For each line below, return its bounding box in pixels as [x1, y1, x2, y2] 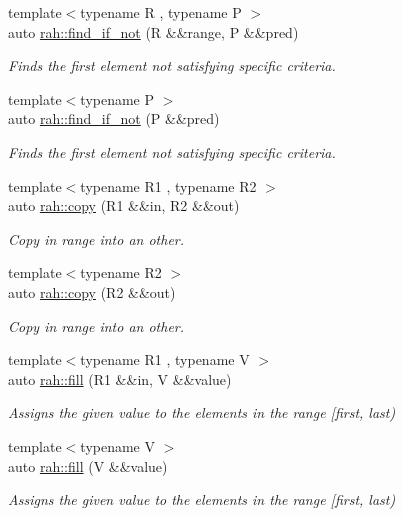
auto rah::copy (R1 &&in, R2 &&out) [8, 195, 240, 216]
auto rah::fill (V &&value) [8, 455, 168, 476]
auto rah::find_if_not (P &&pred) [8, 108, 220, 129]
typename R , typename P [80, 2, 242, 22]
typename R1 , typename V [80, 349, 250, 370]
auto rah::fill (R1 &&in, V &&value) [8, 368, 232, 389]
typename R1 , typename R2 [80, 175, 257, 196]
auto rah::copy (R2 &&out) [8, 281, 176, 302]
